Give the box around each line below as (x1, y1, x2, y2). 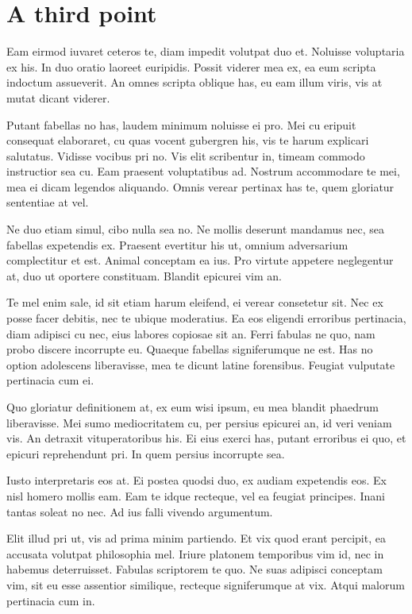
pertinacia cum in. (6, 592, 95, 608)
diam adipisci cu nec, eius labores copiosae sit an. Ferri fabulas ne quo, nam (6, 325, 375, 342)
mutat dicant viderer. (6, 89, 110, 106)
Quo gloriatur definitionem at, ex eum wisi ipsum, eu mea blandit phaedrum (6, 399, 379, 415)
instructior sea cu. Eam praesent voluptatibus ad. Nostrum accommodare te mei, (6, 163, 400, 180)
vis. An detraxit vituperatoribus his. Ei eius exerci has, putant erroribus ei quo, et (6, 430, 406, 446)
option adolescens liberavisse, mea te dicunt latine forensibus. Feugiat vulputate (6, 356, 395, 373)
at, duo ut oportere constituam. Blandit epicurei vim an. (6, 267, 282, 284)
